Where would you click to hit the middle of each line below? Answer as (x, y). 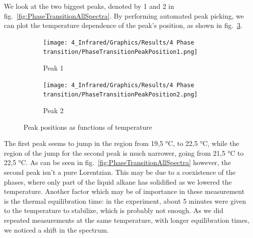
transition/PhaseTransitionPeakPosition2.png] (120, 95)
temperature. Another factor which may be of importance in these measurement (124, 191)
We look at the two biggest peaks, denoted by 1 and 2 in (89, 6)
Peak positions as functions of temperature (88, 127)
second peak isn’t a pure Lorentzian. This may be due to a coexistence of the (120, 172)
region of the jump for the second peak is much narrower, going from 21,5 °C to (124, 153)
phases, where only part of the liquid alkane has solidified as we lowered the (118, 181)
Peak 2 (53, 110)
